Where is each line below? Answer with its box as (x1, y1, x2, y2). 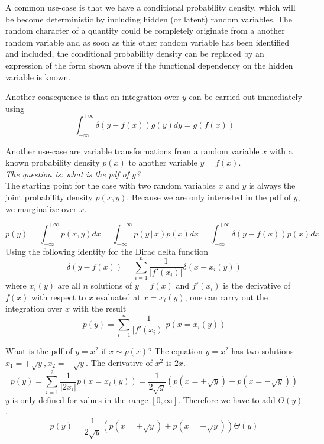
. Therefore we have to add (178, 393, 276, 406)
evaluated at (96, 290, 141, 303)
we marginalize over (5, 202, 77, 215)
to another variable (128, 156, 197, 168)
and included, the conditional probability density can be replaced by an (5, 47, 264, 60)
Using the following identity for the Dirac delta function (5, 245, 208, 257)
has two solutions (231, 345, 294, 357)
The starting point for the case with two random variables (5, 179, 216, 192)
